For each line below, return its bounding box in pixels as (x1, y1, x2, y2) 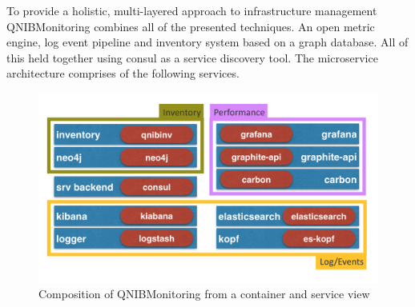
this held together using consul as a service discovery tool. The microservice (6, 49, 378, 66)
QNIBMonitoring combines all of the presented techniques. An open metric (6, 18, 375, 34)
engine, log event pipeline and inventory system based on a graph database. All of (6, 34, 409, 50)
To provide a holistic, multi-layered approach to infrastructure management (6, 2, 377, 18)
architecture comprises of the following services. (6, 65, 240, 82)
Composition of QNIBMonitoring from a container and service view (38, 285, 370, 302)
